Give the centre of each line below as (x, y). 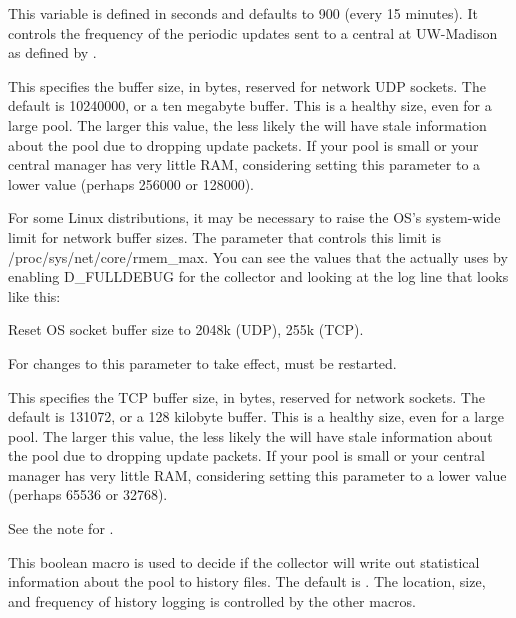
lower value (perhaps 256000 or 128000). (131, 183)
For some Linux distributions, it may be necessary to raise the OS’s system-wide (254, 217)
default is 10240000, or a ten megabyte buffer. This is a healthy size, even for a (250, 105)
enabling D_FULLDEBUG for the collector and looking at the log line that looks (258, 276)
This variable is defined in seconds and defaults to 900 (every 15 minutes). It (243, 13)
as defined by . (52, 52)
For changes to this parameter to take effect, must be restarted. (202, 362)
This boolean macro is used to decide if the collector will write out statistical (244, 561)
